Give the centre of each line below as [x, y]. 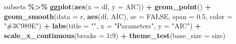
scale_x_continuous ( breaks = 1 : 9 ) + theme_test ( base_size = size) [115, 35]
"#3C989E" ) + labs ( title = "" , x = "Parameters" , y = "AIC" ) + [103, 26]
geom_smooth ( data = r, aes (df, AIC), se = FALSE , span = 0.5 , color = [118, 16]
